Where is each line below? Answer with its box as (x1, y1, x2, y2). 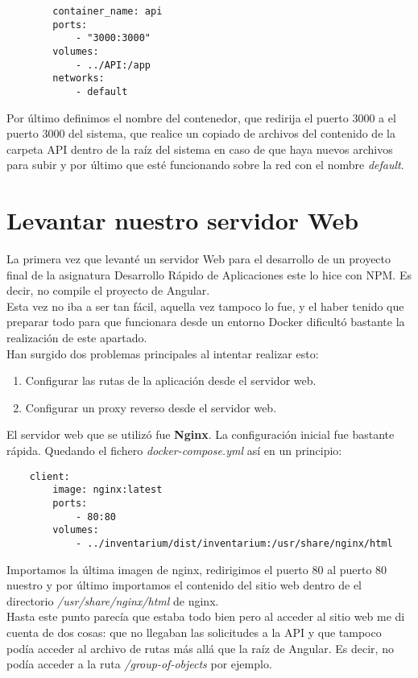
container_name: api (52, 6, 163, 17)
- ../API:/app (75, 59, 151, 71)
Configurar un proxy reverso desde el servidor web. (25, 399, 277, 415)
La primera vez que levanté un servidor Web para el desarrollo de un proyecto (6, 250, 391, 267)
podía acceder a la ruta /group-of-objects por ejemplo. (6, 655, 272, 672)
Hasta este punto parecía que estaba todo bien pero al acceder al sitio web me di (6, 608, 405, 625)
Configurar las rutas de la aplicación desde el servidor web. (25, 372, 317, 389)
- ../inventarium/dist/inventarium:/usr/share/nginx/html (75, 537, 393, 549)
